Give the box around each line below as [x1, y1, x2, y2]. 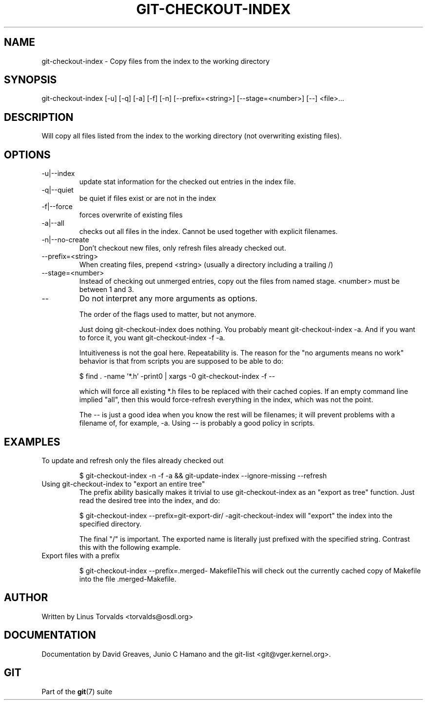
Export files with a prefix [41, 551, 120, 560]
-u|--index [41, 169, 75, 178]
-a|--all [41, 219, 64, 228]
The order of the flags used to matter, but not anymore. [79, 310, 256, 319]
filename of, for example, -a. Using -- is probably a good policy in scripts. [79, 419, 315, 428]
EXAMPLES [4, 435, 60, 448]
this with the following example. [79, 543, 181, 551]
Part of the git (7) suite [41, 687, 113, 696]
